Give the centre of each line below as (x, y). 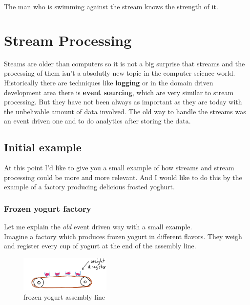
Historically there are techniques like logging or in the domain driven (109, 82)
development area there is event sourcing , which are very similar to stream (119, 92)
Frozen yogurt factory (48, 208)
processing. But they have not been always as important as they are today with (123, 102)
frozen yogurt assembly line (64, 296)
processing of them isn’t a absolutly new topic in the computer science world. (120, 73)
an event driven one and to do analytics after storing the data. (97, 121)
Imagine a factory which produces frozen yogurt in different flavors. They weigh (123, 236)
